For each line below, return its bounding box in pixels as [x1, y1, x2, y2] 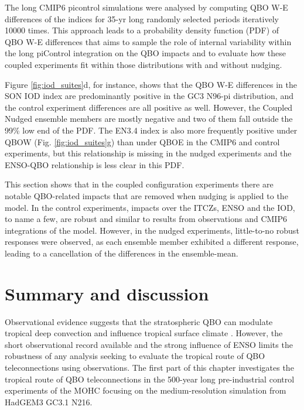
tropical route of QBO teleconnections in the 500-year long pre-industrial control [5, 373, 295, 385]
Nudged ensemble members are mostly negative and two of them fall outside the [5, 112, 293, 125]
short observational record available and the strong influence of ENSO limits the [5, 338, 293, 350]
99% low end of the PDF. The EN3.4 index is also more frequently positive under [5, 124, 298, 136]
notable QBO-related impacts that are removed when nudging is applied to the [5, 189, 288, 201]
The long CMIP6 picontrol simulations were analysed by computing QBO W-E [5, 1, 288, 13]
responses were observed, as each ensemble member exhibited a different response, [5, 235, 299, 248]
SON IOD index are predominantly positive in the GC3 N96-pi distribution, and [5, 90, 293, 102]
